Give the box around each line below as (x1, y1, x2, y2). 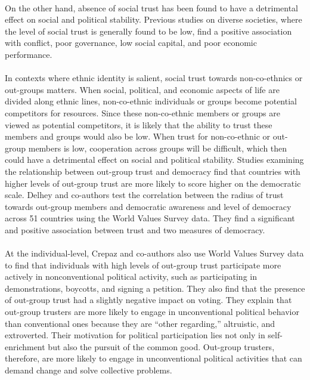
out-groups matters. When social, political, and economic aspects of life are (5, 83, 280, 95)
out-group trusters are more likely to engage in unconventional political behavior (5, 305, 299, 318)
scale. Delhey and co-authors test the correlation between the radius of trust (5, 189, 284, 201)
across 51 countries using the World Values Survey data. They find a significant (5, 212, 295, 224)
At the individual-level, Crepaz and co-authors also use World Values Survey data (5, 247, 304, 259)
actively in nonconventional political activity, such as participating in (5, 270, 257, 283)
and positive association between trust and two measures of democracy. (5, 223, 265, 236)
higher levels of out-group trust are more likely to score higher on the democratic (5, 177, 301, 189)
